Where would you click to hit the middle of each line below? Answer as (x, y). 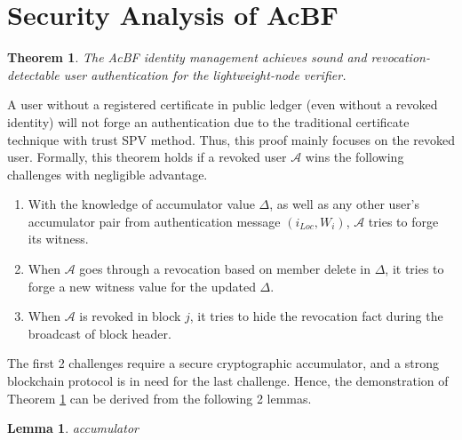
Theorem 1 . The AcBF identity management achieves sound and (187, 57)
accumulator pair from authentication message (154, 221)
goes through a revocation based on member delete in (225, 269)
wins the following (354, 157)
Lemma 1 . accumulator (73, 428)
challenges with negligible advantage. (108, 174)
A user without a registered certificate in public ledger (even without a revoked (223, 104)
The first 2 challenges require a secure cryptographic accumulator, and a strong (223, 363)
